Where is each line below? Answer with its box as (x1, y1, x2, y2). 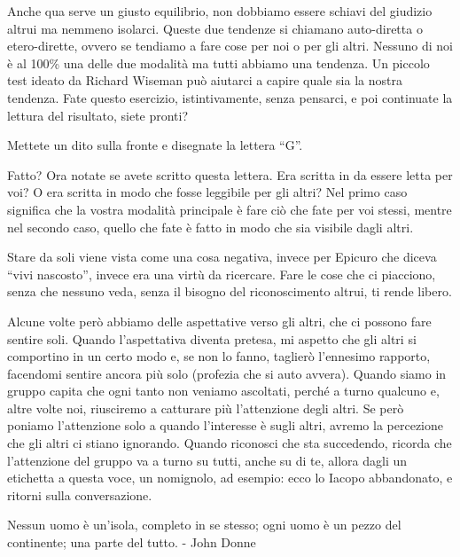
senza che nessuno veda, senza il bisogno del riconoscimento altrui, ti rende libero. (7, 282, 452, 301)
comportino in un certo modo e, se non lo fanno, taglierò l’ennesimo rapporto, (7, 347, 431, 365)
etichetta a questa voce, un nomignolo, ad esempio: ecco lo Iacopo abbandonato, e (7, 468, 453, 487)
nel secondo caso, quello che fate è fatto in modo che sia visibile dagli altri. (7, 217, 414, 236)
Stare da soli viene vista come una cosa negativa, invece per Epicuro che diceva (7, 247, 437, 266)
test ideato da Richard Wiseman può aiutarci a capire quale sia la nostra (7, 71, 402, 90)
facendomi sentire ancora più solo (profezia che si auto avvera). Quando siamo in (7, 364, 447, 382)
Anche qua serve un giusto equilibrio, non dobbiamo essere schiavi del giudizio (7, 2, 433, 20)
